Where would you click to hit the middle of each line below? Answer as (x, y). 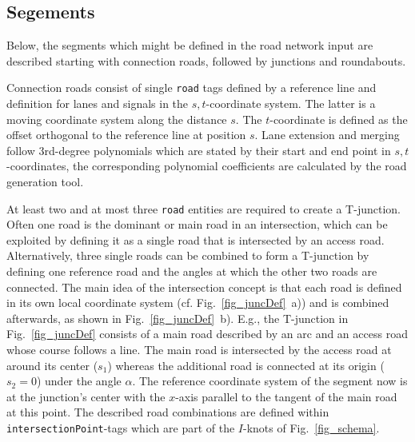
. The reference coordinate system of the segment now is (270, 381)
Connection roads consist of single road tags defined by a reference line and (192, 88)
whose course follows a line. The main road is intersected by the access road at (199, 350)
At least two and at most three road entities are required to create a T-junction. (204, 208)
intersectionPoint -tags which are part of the (121, 427)
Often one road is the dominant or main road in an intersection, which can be (197, 224)
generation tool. (45, 182)
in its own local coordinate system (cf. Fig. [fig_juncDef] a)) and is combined (198, 303)
